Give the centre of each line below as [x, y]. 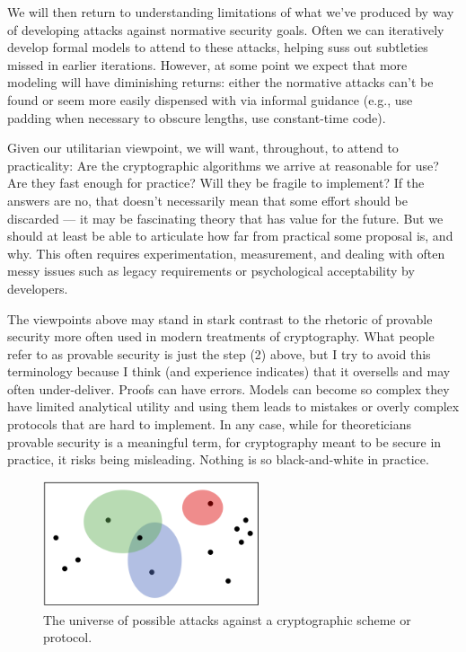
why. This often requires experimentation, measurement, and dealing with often [226, 253]
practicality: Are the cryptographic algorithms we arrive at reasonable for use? [223, 165]
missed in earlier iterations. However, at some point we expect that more [207, 64]
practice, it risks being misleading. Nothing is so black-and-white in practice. [218, 459]
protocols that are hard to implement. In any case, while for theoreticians [209, 424]
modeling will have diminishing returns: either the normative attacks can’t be [220, 82]
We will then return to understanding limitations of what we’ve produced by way [231, 12]
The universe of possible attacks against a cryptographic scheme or [227, 619]
